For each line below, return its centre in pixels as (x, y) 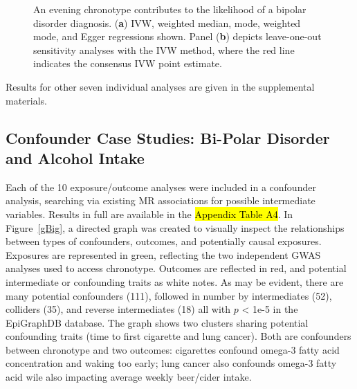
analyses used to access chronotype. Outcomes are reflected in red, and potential (176, 268)
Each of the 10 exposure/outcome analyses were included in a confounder (161, 187)
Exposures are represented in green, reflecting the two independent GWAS (163, 254)
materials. (27, 100)
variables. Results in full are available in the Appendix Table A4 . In (149, 214)
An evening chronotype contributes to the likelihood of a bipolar (170, 9)
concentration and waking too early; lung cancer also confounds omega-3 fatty (171, 363)
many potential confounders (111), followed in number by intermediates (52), (169, 295)
